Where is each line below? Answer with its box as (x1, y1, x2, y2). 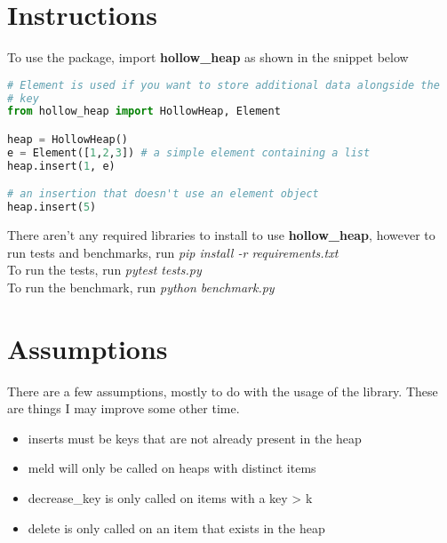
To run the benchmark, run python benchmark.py (7, 277, 275, 296)
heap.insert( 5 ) (7, 201, 97, 214)
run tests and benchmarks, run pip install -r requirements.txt (7, 243, 339, 261)
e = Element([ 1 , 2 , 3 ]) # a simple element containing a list (7, 146, 371, 159)
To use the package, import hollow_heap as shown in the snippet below (7, 48, 409, 67)
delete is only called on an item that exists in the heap (28, 518, 325, 537)
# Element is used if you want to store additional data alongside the (7, 78, 440, 92)
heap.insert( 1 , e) (7, 159, 116, 172)
